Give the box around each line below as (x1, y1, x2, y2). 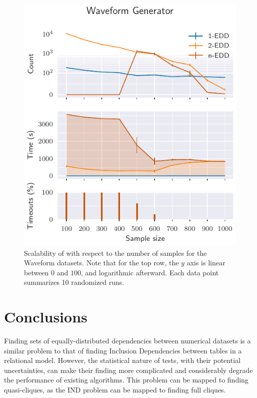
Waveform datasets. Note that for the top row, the (24, 257, 179, 268)
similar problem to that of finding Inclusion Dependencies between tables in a (4, 345, 242, 355)
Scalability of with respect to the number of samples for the (24, 247, 207, 258)
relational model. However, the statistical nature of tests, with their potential (4, 355, 240, 365)
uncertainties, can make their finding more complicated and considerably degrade (4, 364, 253, 375)
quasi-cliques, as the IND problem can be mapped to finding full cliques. (4, 384, 226, 395)
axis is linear (186, 257, 225, 268)
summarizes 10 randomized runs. (24, 277, 124, 287)
